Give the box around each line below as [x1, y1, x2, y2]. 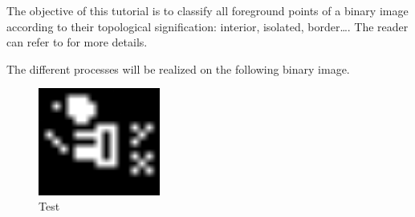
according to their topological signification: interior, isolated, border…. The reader [6, 18, 409, 34]
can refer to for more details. [6, 34, 148, 50]
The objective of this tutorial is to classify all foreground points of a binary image [6, 2, 409, 18]
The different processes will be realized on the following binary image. [6, 60, 350, 77]
